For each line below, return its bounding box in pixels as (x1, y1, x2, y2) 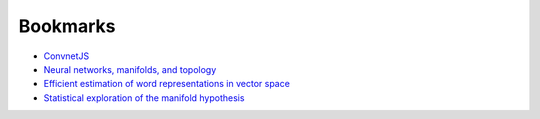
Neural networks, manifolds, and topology (43, 63, 217, 75)
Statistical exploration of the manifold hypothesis (43, 91, 245, 104)
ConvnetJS (43, 50, 90, 62)
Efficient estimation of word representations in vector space (43, 78, 290, 90)
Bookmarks (18, 15, 116, 37)
